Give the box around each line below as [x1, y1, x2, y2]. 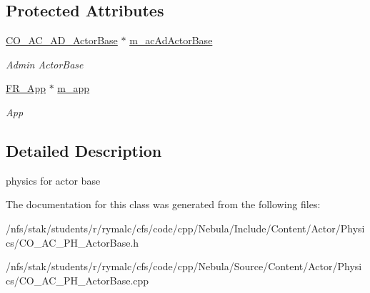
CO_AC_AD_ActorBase [6, 33, 118, 48]
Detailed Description [6, 139, 162, 161]
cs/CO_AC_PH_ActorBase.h [6, 235, 139, 250]
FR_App [6, 81, 46, 96]
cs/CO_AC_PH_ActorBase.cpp [6, 272, 149, 287]
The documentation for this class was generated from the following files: [6, 197, 321, 212]
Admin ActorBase [6, 56, 84, 71]
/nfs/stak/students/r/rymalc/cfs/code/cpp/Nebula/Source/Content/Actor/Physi [6, 259, 362, 274]
